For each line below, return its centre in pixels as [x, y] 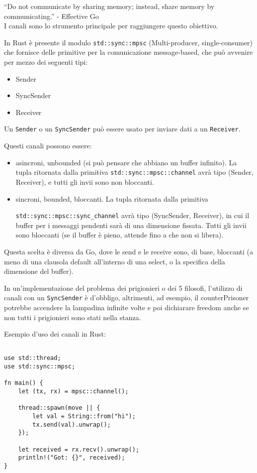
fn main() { [24, 383]
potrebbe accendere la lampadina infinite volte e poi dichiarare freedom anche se [127, 307]
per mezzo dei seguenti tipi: [46, 62]
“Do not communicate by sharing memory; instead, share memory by [109, 6]
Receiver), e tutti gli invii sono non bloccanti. [85, 181]
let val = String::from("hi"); [84, 416]
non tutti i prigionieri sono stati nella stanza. [73, 317]
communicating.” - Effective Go [51, 16]
